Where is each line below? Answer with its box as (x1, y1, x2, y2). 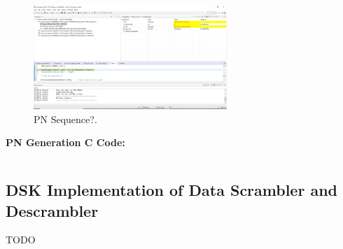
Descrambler (6, 199, 99, 221)
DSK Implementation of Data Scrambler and (6, 179, 338, 201)
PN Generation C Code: (6, 135, 125, 150)
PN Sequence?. (34, 111, 97, 126)
